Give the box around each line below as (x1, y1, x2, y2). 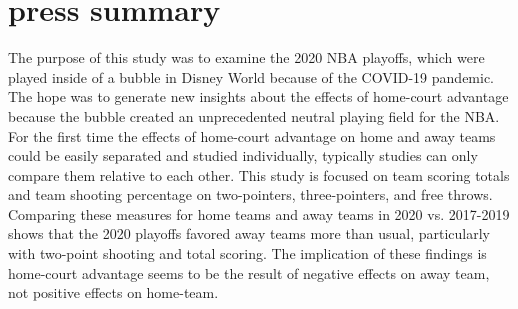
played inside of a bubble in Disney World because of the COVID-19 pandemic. (8, 66, 495, 87)
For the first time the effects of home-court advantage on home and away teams (8, 125, 496, 146)
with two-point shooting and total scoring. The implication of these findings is (8, 243, 487, 264)
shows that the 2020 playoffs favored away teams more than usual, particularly (8, 223, 490, 244)
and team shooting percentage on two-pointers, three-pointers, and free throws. (8, 184, 493, 205)
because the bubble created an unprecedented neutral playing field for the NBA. (8, 105, 500, 126)
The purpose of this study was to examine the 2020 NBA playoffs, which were (8, 47, 485, 68)
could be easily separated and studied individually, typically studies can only (8, 145, 478, 166)
